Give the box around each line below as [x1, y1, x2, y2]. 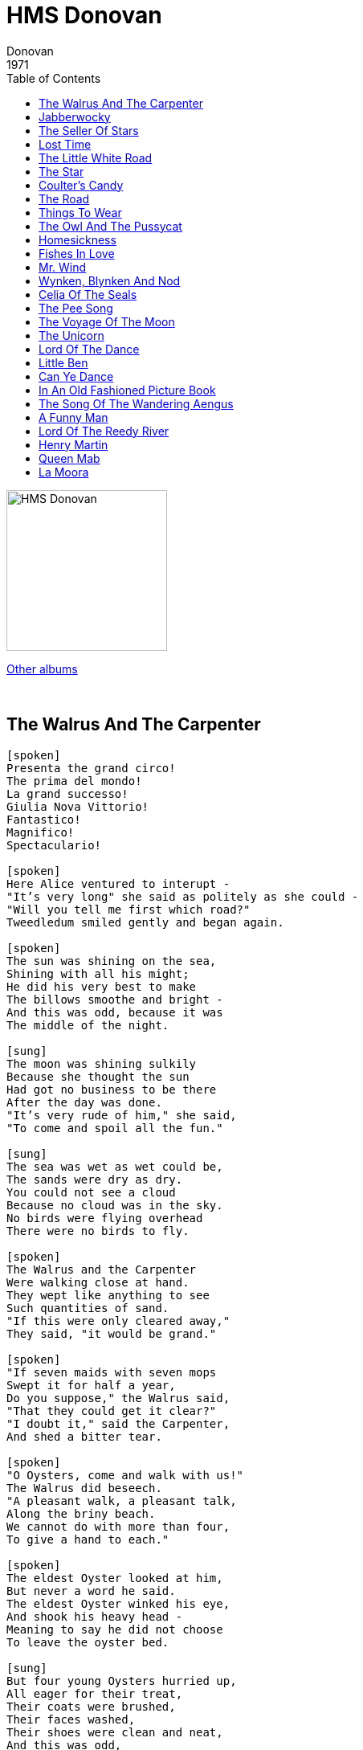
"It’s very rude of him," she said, [6, 1108, 237, 1122]
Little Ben [39, 355, 88, 370]
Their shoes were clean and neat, [6, 1725, 223, 1739]
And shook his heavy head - [6, 1609, 183, 1623]
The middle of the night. [6, 1018, 169, 1032]
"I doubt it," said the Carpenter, [6, 1417, 230, 1430]
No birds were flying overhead [6, 1211, 203, 1225]
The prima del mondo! [6, 774, 142, 787]
